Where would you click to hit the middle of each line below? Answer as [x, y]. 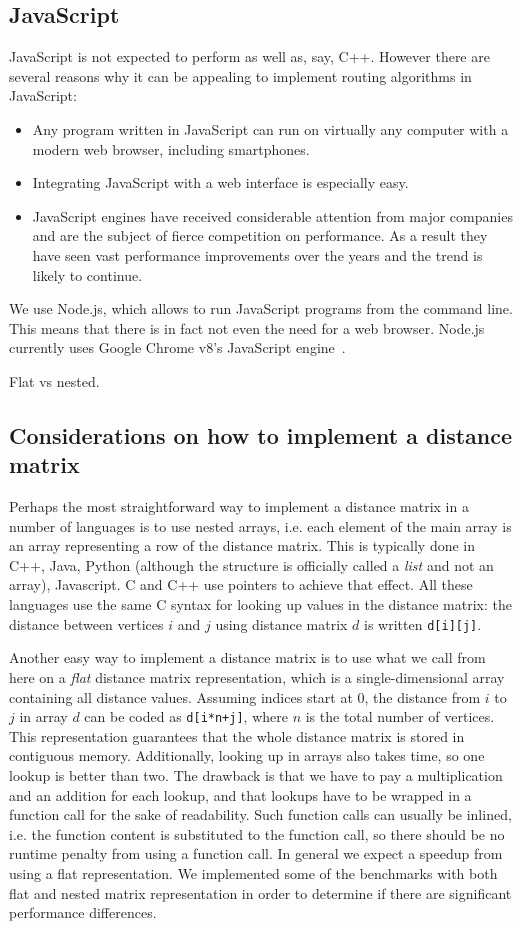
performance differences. [83, 912]
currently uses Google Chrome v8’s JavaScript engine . [177, 347]
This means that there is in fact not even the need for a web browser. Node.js [247, 327]
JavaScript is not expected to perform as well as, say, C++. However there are [249, 56]
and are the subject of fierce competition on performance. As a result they [260, 235]
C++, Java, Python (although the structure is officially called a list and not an [251, 564]
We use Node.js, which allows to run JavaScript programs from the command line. [261, 308]
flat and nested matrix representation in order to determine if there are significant [260, 892]
